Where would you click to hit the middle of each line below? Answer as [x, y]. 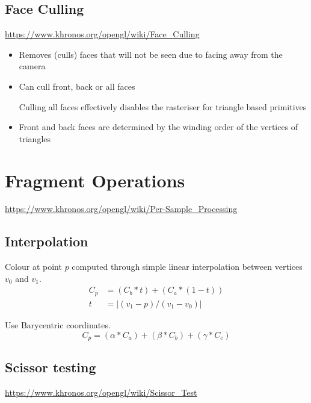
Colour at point [33, 267]
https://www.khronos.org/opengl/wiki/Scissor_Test [101, 392]
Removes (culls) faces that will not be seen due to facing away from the [151, 54]
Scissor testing [51, 367]
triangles [35, 138]
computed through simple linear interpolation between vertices [187, 267]
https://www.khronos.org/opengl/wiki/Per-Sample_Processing [121, 209]
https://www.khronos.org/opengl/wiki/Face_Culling [102, 34]
